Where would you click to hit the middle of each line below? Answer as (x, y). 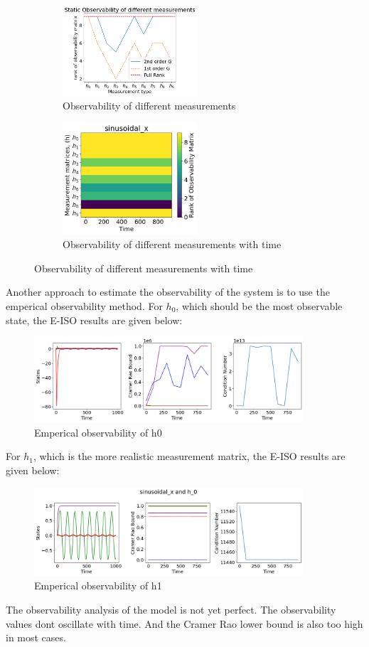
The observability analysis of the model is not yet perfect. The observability (171, 610)
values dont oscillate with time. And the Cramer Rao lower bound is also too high (184, 623)
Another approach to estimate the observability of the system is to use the (168, 292)
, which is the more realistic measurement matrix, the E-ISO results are (189, 456)
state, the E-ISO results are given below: (94, 320)
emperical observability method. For (84, 306)
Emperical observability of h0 (98, 432)
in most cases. (36, 637)
